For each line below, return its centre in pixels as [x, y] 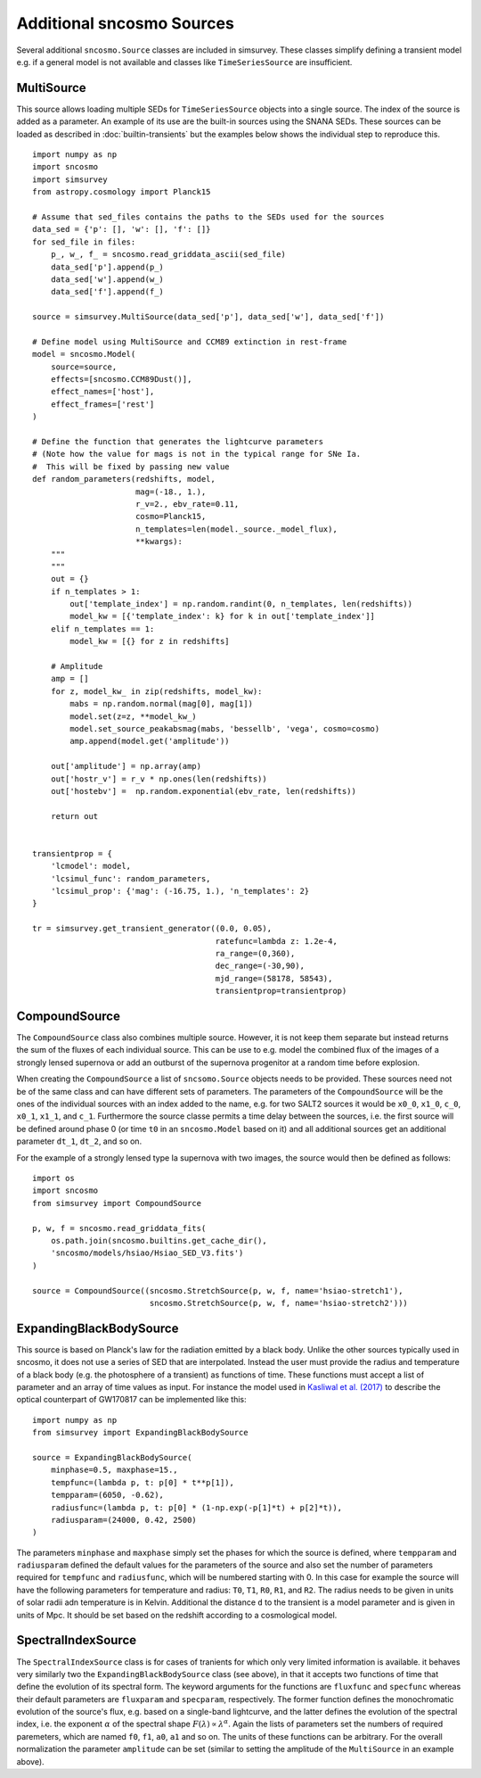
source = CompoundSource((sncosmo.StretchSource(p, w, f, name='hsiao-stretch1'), [218, 1290]
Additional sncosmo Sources [126, 23]
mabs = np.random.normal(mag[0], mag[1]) [162, 704]
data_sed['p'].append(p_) [107, 267]
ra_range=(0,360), [255, 954]
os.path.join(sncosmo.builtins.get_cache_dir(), [159, 1240]
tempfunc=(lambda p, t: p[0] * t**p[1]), [143, 1482]
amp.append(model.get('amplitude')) [150, 741]
